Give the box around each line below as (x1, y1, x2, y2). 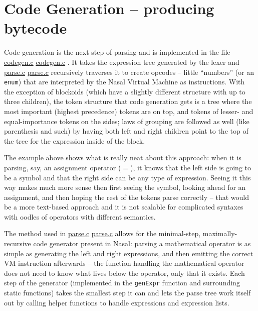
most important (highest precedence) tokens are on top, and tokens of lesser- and (4, 106, 253, 116)
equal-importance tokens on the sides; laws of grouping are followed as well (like (4, 116, 249, 126)
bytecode (4, 18, 67, 38)
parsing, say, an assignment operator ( (4, 162, 121, 172)
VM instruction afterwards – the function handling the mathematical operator (4, 258, 244, 268)
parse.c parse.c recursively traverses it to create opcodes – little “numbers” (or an (4, 66, 254, 77)
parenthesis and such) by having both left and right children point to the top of (4, 126, 248, 136)
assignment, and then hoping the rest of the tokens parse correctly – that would (4, 191, 249, 202)
